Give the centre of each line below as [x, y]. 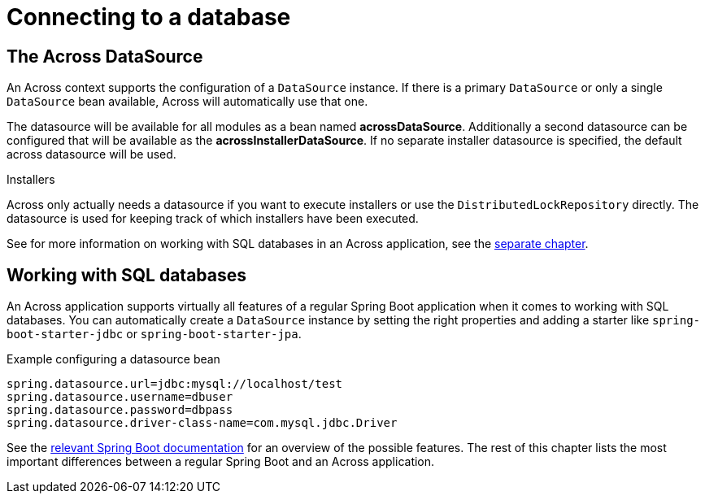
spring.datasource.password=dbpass [120, 410]
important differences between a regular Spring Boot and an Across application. [221, 462]
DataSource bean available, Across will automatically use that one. [187, 102]
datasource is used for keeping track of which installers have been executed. [213, 219]
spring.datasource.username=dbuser [120, 397]
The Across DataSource [105, 56]
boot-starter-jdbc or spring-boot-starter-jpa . [154, 334]
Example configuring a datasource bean [113, 359]
